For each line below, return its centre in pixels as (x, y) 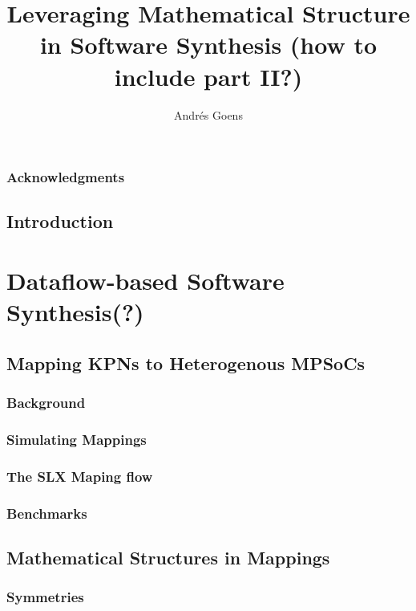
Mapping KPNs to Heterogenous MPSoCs (186, 363)
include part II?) (208, 76)
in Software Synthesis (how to (208, 45)
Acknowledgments (66, 177)
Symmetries (45, 597)
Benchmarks (47, 513)
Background (46, 403)
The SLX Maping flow (80, 476)
